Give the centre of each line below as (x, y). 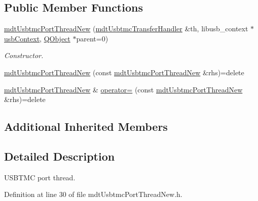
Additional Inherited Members (86, 127)
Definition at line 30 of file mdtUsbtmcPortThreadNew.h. (93, 194)
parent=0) (92, 38)
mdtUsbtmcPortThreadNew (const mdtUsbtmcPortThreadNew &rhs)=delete (124, 72)
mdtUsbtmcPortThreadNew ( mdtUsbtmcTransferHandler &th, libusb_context (126, 29)
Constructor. (24, 55)
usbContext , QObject (37, 38)
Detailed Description (60, 156)
